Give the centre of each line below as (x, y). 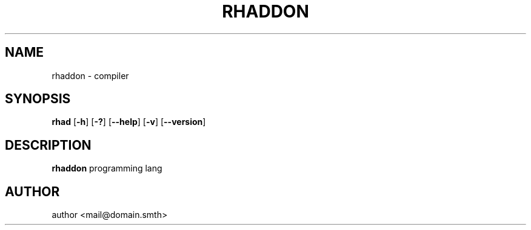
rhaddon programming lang (107, 168)
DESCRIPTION (48, 145)
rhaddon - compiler (90, 75)
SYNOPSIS (38, 99)
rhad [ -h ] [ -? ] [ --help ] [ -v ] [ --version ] (129, 122)
